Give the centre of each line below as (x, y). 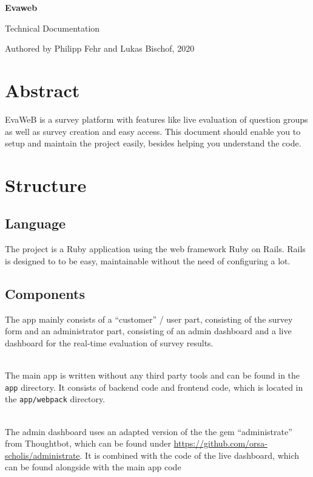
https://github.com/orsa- (220, 443)
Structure (46, 184)
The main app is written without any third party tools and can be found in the (153, 375)
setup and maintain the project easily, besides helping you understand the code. (153, 143)
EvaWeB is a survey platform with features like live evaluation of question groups (156, 119)
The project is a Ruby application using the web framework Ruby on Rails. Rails (155, 249)
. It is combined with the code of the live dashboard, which (190, 455)
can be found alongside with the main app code (93, 467)
